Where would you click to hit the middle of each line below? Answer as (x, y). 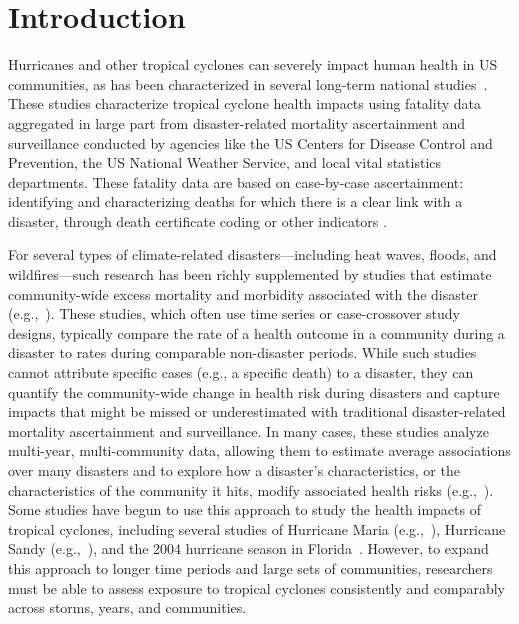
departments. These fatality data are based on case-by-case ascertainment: (236, 181)
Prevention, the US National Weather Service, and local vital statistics (225, 162)
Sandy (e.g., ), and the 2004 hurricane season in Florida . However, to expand (248, 548)
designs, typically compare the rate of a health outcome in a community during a (256, 332)
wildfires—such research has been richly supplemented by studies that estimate (250, 274)
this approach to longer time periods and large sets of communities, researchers (250, 567)
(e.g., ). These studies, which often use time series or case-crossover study (234, 313)
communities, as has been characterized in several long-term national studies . (248, 83)
